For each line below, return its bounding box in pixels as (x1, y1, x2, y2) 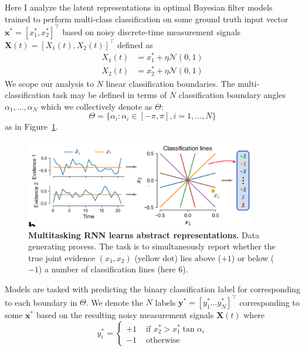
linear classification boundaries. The (106, 77, 235, 89)
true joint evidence (28, 251, 95, 264)
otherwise (145, 336, 180, 345)
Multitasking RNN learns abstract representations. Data (28, 228, 260, 241)
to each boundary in (5, 296, 77, 308)
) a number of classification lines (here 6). (38, 263, 188, 275)
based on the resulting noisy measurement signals (36, 309, 214, 321)
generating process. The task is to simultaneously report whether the (28, 240, 276, 252)
